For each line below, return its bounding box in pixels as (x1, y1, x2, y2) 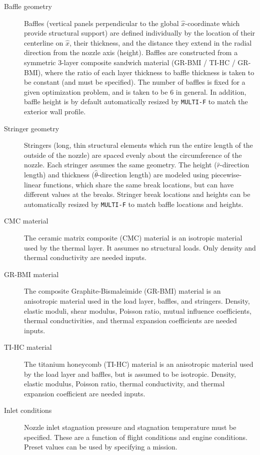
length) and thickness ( (24, 169, 94, 179)
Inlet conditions (4, 405, 52, 415)
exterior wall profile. (24, 106, 86, 116)
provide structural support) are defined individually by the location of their (24, 28, 255, 38)
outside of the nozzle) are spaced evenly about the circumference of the (24, 149, 242, 160)
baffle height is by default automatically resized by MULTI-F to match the (24, 96, 248, 107)
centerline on (24, 37, 63, 48)
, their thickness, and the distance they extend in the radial (69, 37, 252, 48)
